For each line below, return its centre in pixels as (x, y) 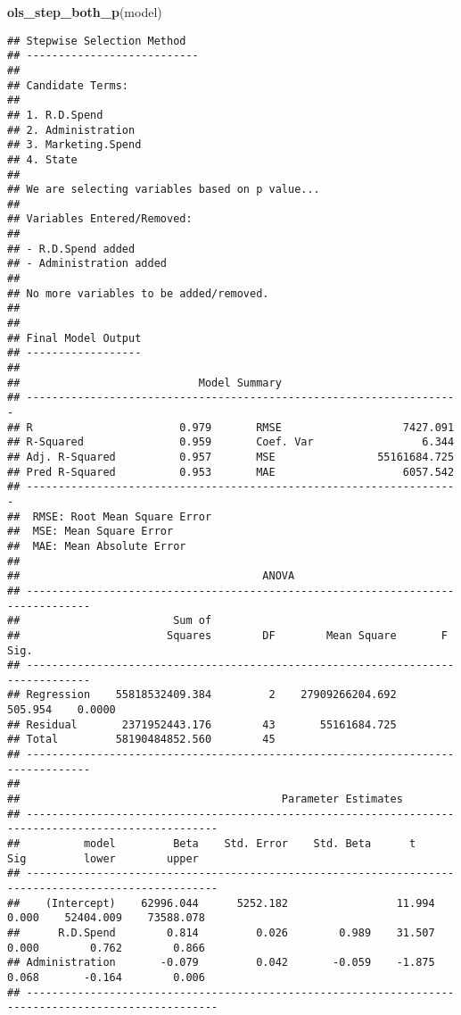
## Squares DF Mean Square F (227, 635)
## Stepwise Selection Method (97, 41)
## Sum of (110, 621)
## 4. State (42, 159)
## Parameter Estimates (205, 799)
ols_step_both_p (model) (85, 12)
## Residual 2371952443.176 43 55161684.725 (202, 724)
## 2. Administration (71, 130)
